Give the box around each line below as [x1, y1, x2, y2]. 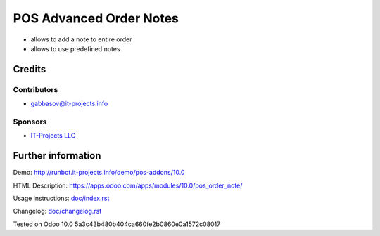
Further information [13, 150, 101, 162]
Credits [13, 63, 46, 75]
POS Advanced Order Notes [13, 11, 179, 26]
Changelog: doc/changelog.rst [13, 207, 102, 216]
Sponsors [13, 117, 47, 126]
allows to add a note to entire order [30, 35, 133, 44]
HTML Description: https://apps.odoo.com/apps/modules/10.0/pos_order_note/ [13, 181, 243, 190]
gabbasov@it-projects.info [30, 99, 108, 108]
